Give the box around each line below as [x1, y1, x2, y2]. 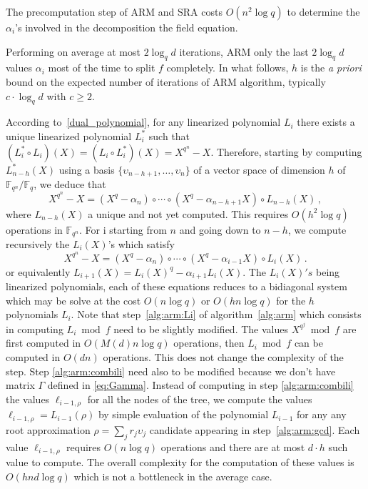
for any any [297, 407, 347, 422]
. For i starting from [79, 222, 167, 237]
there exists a [297, 114, 355, 129]
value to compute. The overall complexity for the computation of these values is [6, 455, 354, 470]
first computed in [6, 335, 81, 350]
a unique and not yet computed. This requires [88, 206, 289, 221]
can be [294, 335, 323, 350]
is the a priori [300, 60, 362, 75]
